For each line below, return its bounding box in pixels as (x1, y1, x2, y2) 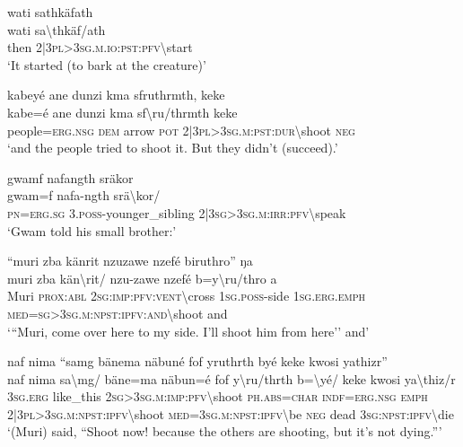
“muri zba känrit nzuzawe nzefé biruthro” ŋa (7, 251, 253, 270)
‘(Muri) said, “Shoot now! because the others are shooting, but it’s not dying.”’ (7, 422, 442, 441)
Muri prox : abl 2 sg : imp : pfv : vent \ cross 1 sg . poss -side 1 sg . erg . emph (7, 286, 366, 305)
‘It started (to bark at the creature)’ (7, 55, 206, 74)
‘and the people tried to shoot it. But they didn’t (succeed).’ (7, 138, 338, 157)
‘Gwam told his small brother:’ (7, 221, 177, 240)
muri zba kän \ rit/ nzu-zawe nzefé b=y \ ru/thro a (7, 268, 277, 287)
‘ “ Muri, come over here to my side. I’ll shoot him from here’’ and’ (7, 321, 370, 340)
